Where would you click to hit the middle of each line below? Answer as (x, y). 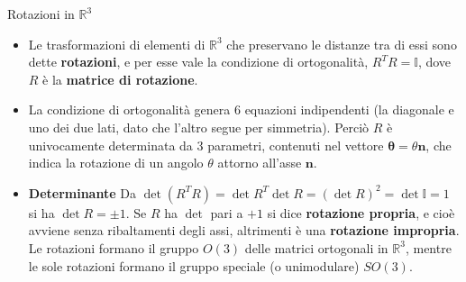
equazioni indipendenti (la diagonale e (349, 109)
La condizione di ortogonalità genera (129, 109)
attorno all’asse (260, 163)
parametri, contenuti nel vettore (296, 145)
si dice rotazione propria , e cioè (361, 212)
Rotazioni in (41, 14)
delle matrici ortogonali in (316, 247)
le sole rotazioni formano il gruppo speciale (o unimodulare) (194, 265)
